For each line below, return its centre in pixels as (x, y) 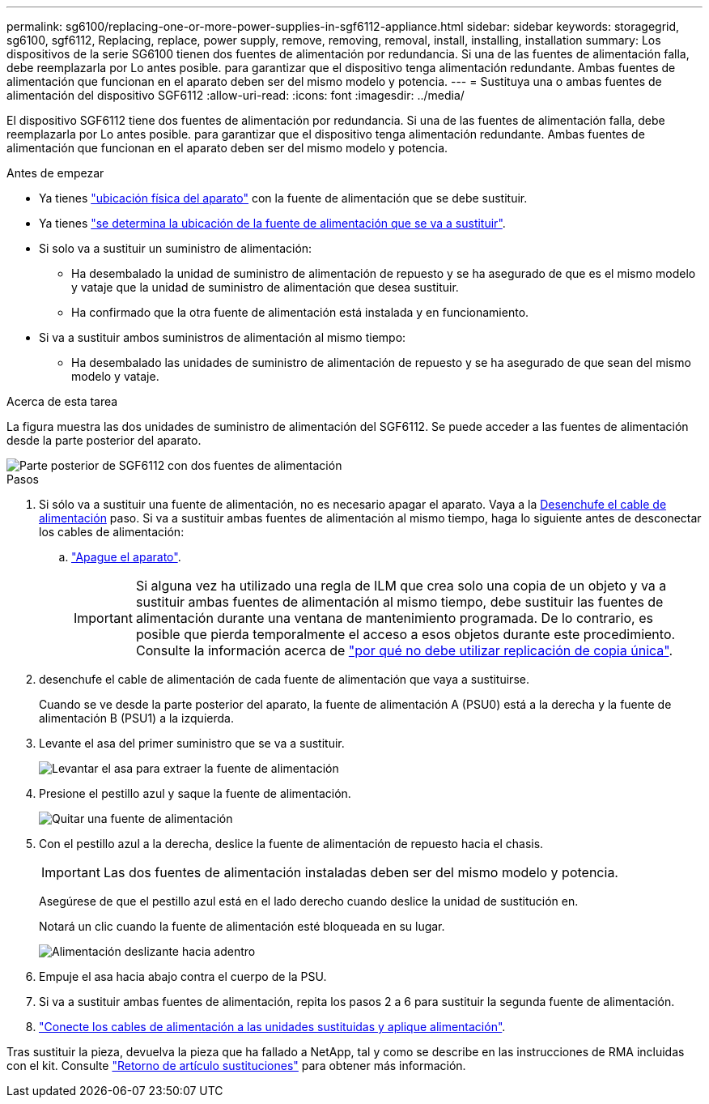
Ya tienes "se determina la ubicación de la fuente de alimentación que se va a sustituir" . (272, 223)
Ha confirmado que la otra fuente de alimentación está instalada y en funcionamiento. (300, 312)
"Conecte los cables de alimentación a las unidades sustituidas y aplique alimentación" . (272, 1027)
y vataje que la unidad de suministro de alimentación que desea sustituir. (265, 287)
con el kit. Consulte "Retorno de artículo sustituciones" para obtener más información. (236, 1066)
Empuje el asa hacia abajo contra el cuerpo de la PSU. (183, 976)
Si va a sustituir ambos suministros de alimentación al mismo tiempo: (223, 337)
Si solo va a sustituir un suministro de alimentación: (176, 248)
